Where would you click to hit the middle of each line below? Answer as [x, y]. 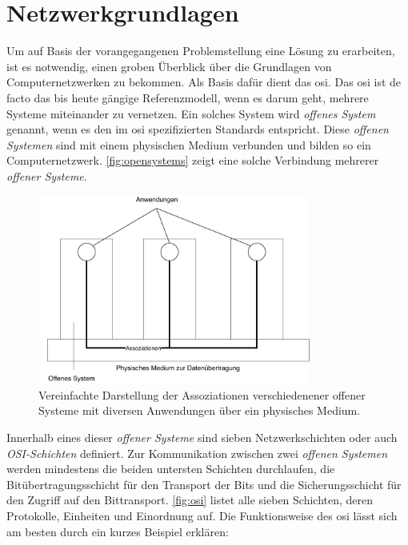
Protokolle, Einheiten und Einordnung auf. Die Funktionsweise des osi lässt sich [202, 516]
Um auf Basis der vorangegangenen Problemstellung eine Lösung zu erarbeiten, [201, 51]
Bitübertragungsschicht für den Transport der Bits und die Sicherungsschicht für [204, 484]
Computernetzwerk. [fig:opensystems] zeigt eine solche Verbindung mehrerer [193, 160]
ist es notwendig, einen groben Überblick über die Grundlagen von [169, 66]
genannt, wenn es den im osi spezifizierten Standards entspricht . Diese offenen [198, 129]
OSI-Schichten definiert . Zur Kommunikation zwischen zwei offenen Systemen [197, 453]
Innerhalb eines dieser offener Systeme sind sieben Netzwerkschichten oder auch [202, 438]
